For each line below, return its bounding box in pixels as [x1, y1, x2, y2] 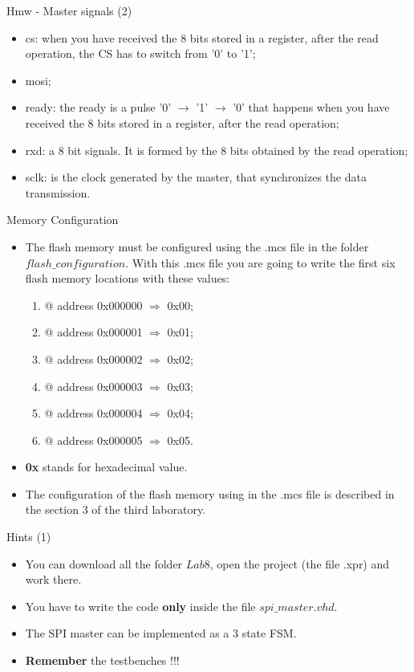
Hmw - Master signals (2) [6, 2, 132, 18]
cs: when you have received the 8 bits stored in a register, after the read [25, 29, 379, 46]
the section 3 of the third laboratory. [25, 501, 206, 518]
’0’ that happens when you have [233, 99, 390, 116]
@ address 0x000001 [44, 324, 143, 340]
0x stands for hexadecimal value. [25, 458, 188, 475]
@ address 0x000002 [44, 350, 143, 367]
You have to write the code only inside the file [25, 597, 256, 614]
